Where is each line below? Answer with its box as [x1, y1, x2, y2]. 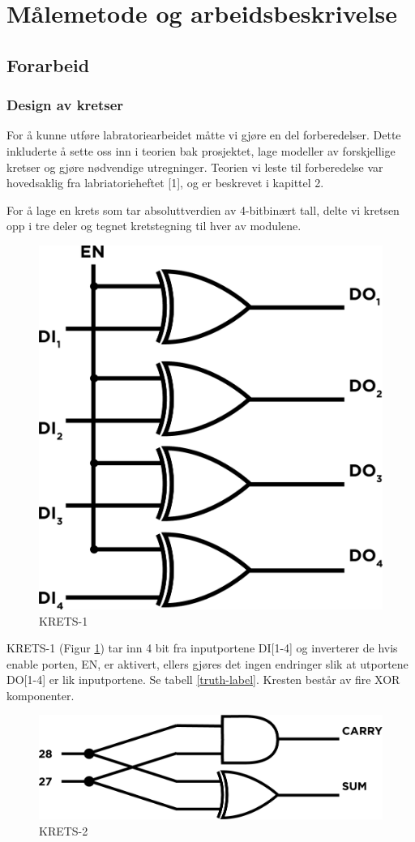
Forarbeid [6, 52, 90, 77]
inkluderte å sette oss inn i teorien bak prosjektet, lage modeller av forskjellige [6, 142, 396, 159]
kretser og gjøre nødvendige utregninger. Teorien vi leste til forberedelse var [6, 158, 383, 175]
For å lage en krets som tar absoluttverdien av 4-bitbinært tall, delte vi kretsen [6, 201, 400, 218]
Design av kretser [6, 95, 124, 115]
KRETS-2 [39, 822, 88, 839]
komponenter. [6, 686, 75, 703]
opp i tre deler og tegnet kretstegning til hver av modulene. [6, 217, 302, 234]
